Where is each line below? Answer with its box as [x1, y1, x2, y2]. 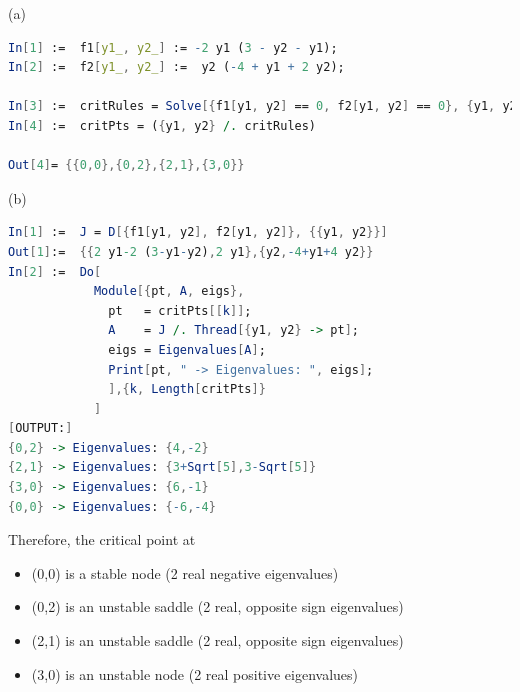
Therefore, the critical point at [8, 529, 196, 550]
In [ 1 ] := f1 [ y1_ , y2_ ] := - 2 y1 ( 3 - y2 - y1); [8, 40, 338, 55]
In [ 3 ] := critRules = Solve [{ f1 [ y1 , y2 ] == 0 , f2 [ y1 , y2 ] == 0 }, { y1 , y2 [8, 99, 517, 114]
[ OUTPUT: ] [8, 421, 73, 436]
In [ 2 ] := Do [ [8, 264, 102, 279]
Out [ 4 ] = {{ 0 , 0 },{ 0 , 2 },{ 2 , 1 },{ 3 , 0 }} [8, 158, 245, 173]
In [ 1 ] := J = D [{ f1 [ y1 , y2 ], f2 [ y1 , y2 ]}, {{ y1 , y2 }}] [8, 225, 388, 240]
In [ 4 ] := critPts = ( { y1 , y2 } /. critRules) [8, 118, 317, 133]
